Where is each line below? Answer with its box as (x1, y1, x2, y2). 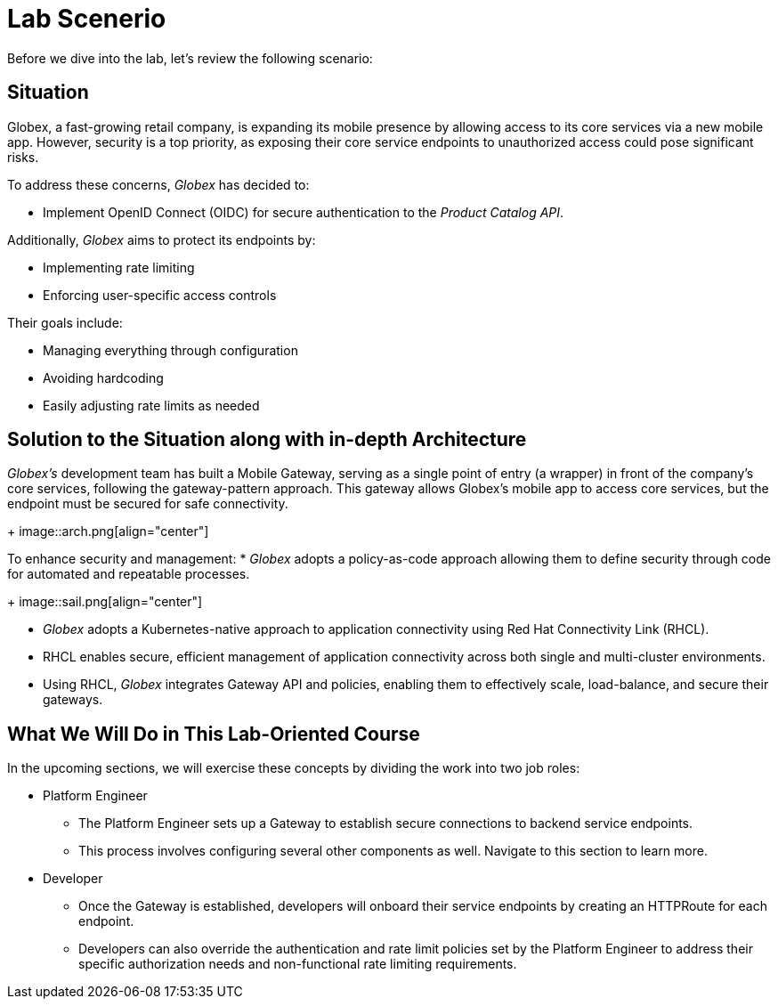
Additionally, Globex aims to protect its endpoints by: (7, 231, 316, 247)
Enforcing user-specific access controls (43, 287, 277, 303)
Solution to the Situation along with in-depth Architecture (7, 428, 527, 451)
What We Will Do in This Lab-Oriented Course (7, 722, 420, 745)
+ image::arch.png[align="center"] (7, 523, 209, 540)
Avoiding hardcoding (43, 369, 164, 385)
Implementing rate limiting (43, 259, 195, 275)
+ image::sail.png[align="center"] (7, 594, 203, 610)
